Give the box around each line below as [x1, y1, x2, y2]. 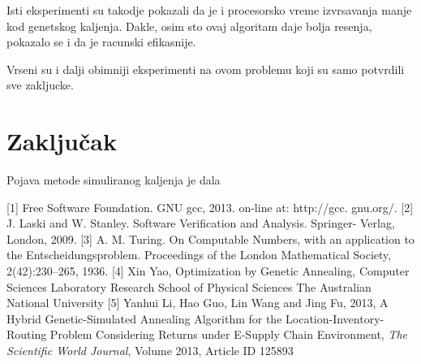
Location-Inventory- [286, 310, 384, 327]
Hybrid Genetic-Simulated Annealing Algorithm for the [6, 310, 282, 327]
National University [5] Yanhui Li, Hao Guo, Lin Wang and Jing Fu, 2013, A [6, 294, 389, 311]
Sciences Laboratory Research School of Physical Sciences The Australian [6, 278, 372, 295]
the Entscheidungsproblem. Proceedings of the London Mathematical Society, [6, 246, 392, 263]
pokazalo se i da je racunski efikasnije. [6, 33, 196, 50]
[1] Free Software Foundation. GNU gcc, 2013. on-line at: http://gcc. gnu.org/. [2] [6, 198, 414, 215]
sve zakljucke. [6, 76, 74, 93]
